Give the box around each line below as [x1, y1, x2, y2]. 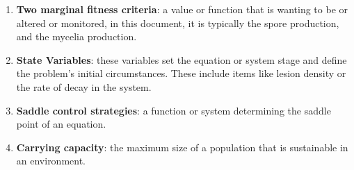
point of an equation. [16, 117, 106, 131]
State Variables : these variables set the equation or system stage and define [16, 52, 347, 67]
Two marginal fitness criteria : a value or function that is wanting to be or [16, 2, 348, 16]
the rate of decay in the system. [16, 79, 152, 94]
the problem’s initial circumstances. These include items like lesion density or [16, 66, 346, 80]
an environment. [16, 153, 86, 168]
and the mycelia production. [16, 29, 137, 44]
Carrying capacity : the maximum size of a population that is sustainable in [16, 139, 348, 154]
